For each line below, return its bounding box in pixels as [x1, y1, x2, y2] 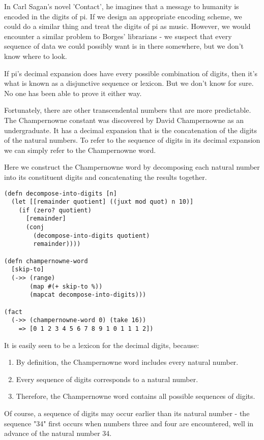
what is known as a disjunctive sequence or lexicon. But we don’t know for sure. [4, 78, 254, 88]
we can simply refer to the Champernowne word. [4, 144, 156, 155]
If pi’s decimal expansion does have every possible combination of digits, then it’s [4, 68, 257, 78]
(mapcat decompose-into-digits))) [30, 291, 146, 299]
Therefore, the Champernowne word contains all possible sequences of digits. [16, 391, 255, 401]
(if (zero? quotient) [18, 206, 92, 214]
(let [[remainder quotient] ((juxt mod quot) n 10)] [11, 198, 194, 206]
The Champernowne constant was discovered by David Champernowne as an [4, 114, 244, 125]
